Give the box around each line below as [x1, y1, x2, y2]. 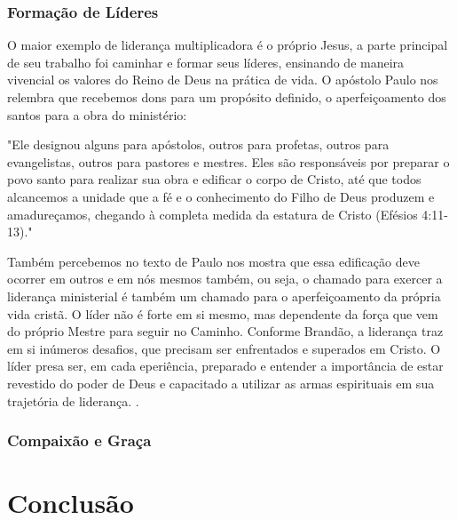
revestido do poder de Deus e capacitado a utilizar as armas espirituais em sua [7, 373, 435, 392]
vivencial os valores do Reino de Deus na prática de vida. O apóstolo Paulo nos [7, 70, 438, 89]
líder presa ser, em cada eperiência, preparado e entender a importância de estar [7, 356, 444, 375]
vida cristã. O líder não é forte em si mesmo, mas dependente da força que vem [7, 304, 438, 323]
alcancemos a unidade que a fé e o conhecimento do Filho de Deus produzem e [7, 187, 435, 205]
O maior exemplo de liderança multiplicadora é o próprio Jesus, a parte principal [7, 36, 448, 54]
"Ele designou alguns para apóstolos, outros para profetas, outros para [7, 135, 390, 154]
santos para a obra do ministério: [7, 105, 187, 124]
